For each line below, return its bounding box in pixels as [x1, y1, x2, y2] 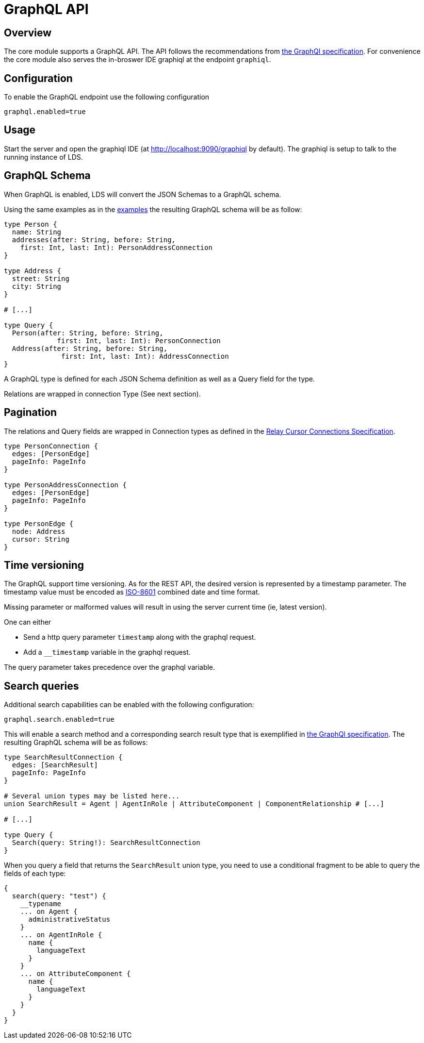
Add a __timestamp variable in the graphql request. [23, 648, 191, 657]
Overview [4, 26, 52, 39]
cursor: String [12, 535, 69, 543]
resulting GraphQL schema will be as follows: [4, 738, 148, 747]
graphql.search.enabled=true [4, 715, 114, 724]
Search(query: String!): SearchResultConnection [12, 839, 200, 847]
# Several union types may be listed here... [4, 792, 180, 800]
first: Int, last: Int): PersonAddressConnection [20, 243, 212, 251]
